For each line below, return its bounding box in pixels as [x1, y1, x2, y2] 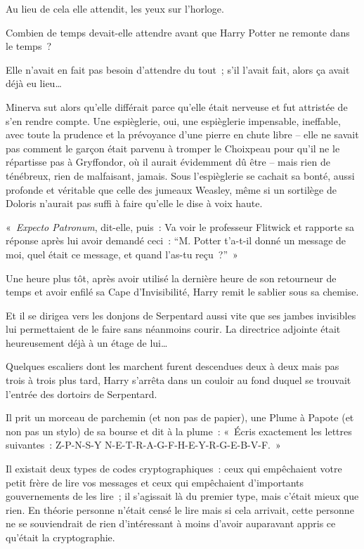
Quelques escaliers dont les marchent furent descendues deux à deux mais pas [6, 359, 339, 373]
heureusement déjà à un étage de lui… [6, 335, 168, 350]
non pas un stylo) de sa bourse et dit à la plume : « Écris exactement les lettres [6, 423, 352, 438]
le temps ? [6, 39, 52, 53]
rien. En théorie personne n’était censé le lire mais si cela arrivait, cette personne [6, 502, 354, 517]
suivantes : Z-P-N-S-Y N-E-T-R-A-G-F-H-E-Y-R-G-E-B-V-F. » [6, 437, 281, 452]
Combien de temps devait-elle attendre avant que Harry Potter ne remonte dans [6, 25, 350, 39]
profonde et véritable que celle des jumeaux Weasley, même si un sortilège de [6, 182, 337, 197]
